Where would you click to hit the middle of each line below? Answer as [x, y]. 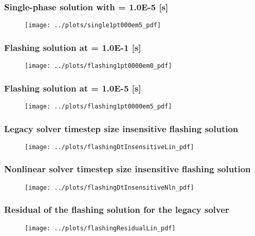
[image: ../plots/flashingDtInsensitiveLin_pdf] [110, 147]
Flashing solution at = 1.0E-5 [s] [73, 88]
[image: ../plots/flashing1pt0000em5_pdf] [98, 106]
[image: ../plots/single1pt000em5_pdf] [93, 25]
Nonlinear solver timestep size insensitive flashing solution [128, 169]
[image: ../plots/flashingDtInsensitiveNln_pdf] [110, 187]
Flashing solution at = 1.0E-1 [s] [73, 47]
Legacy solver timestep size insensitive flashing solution [121, 128]
